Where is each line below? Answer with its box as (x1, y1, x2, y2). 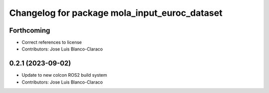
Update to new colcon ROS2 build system (21, 72, 107, 78)
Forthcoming (9, 26, 50, 35)
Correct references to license (21, 40, 82, 46)
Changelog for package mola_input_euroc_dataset (9, 7, 223, 18)
